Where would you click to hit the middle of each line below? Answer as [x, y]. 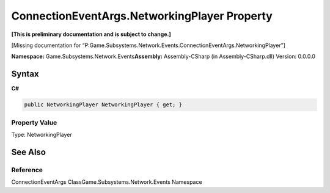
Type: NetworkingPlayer [42, 134]
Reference [27, 170]
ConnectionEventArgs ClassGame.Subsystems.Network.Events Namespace [107, 182]
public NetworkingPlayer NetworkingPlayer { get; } [103, 105]
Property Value [34, 122]
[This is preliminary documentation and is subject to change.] [91, 34]
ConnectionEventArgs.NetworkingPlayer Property [142, 16]
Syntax [25, 74]
